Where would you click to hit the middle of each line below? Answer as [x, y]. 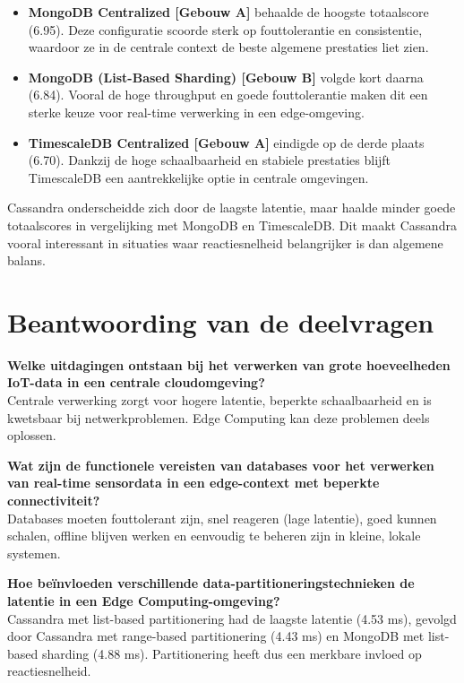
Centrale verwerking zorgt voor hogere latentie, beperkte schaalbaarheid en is [219, 400]
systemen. [34, 553]
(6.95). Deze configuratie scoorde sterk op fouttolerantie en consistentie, [225, 29]
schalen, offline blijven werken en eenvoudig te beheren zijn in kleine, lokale [214, 536]
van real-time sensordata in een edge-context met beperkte [193, 483]
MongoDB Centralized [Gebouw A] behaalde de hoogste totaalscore [228, 12]
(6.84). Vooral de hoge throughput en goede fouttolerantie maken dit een [228, 95]
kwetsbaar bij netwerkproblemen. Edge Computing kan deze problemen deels [219, 417]
